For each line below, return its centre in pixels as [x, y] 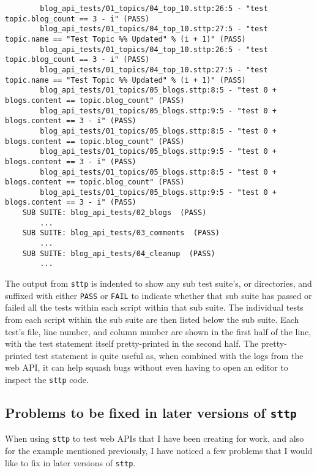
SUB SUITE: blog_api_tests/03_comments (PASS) [121, 233]
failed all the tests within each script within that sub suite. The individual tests [154, 307]
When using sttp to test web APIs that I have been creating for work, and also [155, 438]
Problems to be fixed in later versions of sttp [151, 412]
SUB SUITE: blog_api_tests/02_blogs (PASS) [114, 213]
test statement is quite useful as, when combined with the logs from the [169, 355]
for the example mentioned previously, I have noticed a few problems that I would [159, 451]
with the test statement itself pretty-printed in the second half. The [132, 343]
